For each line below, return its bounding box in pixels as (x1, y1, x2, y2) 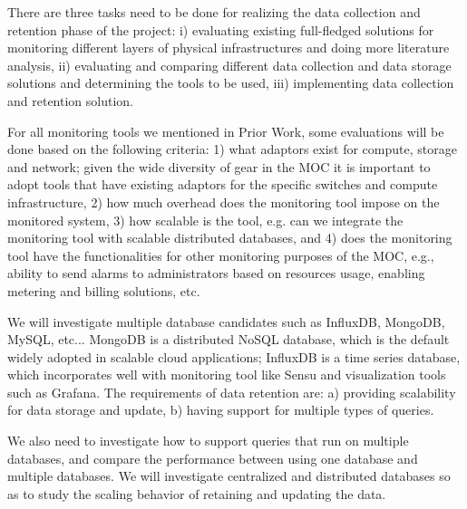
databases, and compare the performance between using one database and (7, 448, 418, 467)
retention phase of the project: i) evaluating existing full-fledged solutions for (7, 20, 434, 39)
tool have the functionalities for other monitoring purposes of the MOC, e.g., (7, 245, 434, 264)
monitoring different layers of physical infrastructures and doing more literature (7, 38, 450, 57)
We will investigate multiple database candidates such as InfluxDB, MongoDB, (7, 312, 445, 331)
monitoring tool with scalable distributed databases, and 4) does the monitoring (7, 228, 452, 247)
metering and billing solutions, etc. (7, 281, 200, 300)
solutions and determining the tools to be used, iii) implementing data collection (7, 73, 454, 92)
